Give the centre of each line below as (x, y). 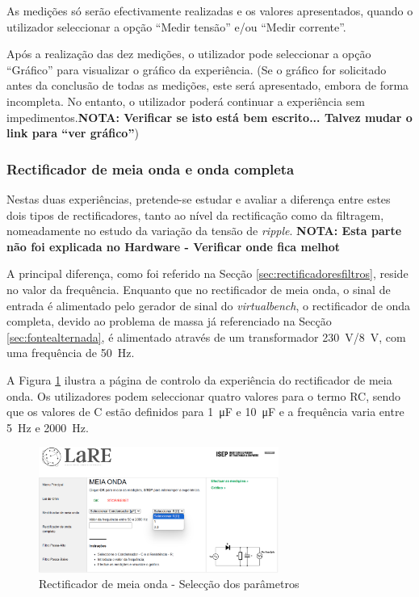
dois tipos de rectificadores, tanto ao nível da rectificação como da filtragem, (195, 214)
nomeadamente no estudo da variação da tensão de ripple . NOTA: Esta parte (204, 231)
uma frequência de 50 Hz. (71, 353)
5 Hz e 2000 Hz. (48, 427)
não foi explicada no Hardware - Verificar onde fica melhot (174, 246)
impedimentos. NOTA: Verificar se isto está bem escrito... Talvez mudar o (209, 117)
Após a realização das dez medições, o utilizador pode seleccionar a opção (189, 54)
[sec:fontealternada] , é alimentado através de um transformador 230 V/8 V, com (206, 336)
